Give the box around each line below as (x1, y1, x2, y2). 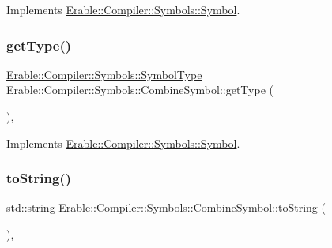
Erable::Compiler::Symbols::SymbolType (6, 66, 202, 82)
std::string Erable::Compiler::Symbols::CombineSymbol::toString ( (6, 199, 326, 216)
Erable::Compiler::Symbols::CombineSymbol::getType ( (6, 81, 274, 98)
